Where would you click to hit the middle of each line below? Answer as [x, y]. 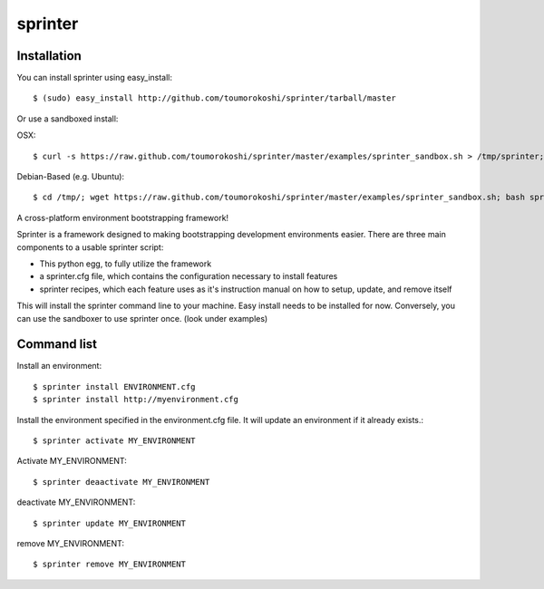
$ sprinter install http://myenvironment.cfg [136, 400]
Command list [57, 344]
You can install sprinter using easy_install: [94, 78]
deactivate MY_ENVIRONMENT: [76, 502]
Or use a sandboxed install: [68, 119]
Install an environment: [59, 366]
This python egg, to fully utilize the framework [126, 264]
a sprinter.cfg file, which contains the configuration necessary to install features [189, 276]
